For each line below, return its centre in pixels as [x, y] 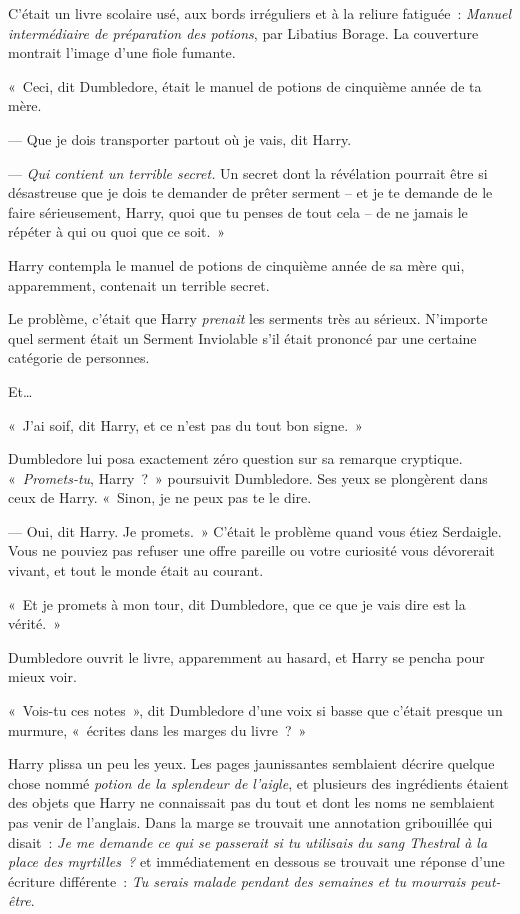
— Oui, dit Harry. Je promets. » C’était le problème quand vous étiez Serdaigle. [255, 530]
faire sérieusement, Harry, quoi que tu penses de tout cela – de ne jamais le [238, 211]
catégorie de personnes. [79, 357]
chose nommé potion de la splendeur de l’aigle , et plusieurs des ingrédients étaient [258, 782]
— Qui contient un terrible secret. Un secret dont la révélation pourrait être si [248, 172]
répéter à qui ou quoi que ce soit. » [117, 231]
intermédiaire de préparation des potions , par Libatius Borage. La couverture [243, 32]
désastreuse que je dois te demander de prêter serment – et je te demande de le [250, 192]
